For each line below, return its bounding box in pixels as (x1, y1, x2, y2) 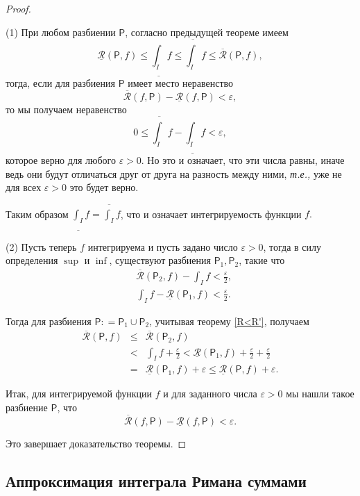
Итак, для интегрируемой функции (6, 386, 153, 401)
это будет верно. (69, 180, 139, 195)
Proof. (6, 1, 31, 15)
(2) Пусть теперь (6, 239, 77, 254)
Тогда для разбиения (6, 313, 92, 328)
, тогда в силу (263, 239, 322, 254)
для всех (6, 180, 42, 195)
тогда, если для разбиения (6, 75, 115, 90)
